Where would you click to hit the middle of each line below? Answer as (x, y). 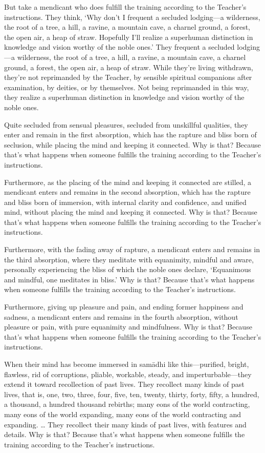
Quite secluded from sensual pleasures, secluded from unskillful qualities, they (126, 124)
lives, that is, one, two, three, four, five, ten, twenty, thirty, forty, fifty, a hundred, (132, 394)
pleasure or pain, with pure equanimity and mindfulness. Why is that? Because (128, 327)
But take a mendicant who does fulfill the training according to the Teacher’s (125, 7)
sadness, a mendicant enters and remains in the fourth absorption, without (121, 316)
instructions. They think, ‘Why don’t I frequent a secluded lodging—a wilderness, (132, 17)
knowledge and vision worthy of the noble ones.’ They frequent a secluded (119, 47)
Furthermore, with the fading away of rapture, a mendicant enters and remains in (132, 249)
